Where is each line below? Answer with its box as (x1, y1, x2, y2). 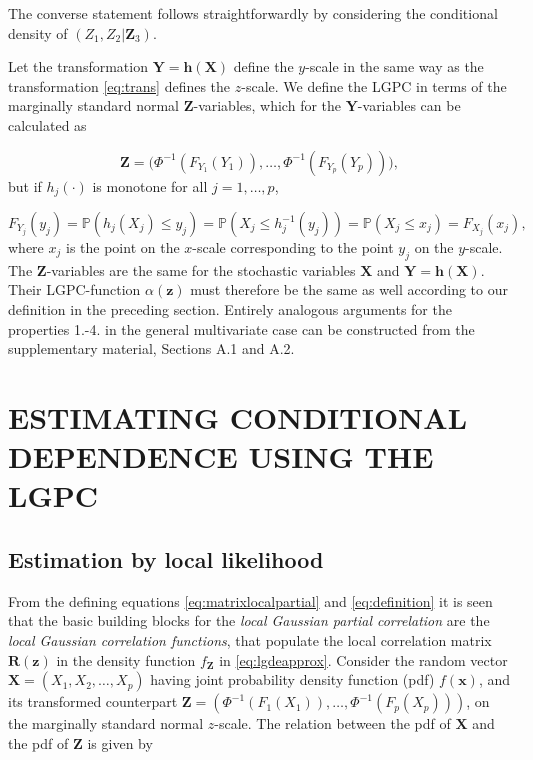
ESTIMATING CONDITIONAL (8, 396, 468, 437)
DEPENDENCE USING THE (8, 436, 434, 477)
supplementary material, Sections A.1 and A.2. (8, 338, 295, 359)
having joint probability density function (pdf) (150, 669, 435, 690)
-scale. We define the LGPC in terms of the (241, 75, 507, 96)
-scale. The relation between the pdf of (214, 713, 451, 734)
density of (8, 22, 68, 43)
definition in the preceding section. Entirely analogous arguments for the (8, 299, 452, 319)
